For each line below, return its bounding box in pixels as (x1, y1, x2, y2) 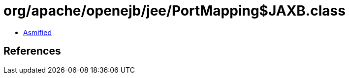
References (3, 45, 61, 58)
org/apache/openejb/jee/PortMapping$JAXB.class (3, 2, 346, 19)
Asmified (23, 28, 52, 37)
